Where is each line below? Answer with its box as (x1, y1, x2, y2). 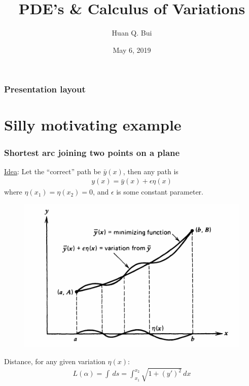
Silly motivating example (4, 114, 182, 135)
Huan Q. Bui (112, 27, 152, 38)
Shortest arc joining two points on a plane (4, 146, 180, 158)
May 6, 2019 (113, 44, 151, 55)
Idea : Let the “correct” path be (4, 166, 101, 176)
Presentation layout (4, 83, 86, 95)
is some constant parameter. (116, 186, 204, 197)
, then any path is (123, 166, 179, 176)
